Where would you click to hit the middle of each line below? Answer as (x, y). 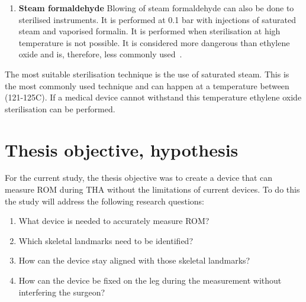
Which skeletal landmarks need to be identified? (106, 240)
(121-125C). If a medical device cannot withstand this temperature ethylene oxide (153, 97)
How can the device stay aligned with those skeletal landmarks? (134, 260)
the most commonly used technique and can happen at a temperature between (147, 85)
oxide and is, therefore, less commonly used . (100, 54)
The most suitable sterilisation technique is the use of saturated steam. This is (147, 74)
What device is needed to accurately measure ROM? (114, 221)
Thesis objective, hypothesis (122, 149)
